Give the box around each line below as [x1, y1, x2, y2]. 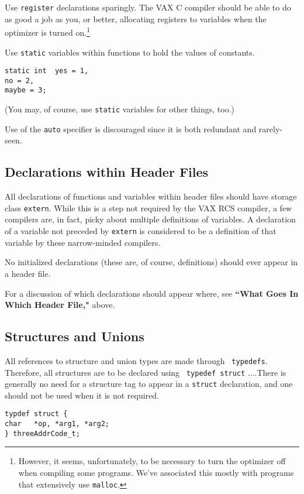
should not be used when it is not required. [5, 389, 159, 401]
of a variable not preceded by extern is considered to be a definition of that [5, 225, 277, 237]
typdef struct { [5, 410, 68, 418]
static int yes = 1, [5, 67, 89, 76]
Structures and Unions [5, 327, 144, 345]
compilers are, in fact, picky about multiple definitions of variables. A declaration [5, 213, 296, 225]
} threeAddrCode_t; [5, 429, 80, 438]
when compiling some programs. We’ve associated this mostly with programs [18, 466, 294, 479]
